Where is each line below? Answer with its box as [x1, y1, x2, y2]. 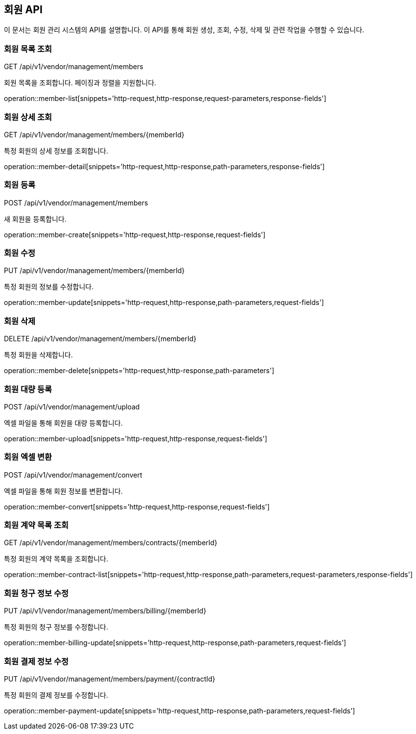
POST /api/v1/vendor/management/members [4, 198, 148, 207]
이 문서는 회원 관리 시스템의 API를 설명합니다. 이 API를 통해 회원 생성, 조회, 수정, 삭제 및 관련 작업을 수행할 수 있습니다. [4, 25, 365, 34]
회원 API [4, 3, 43, 16]
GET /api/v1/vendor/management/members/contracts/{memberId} [4, 538, 218, 547]
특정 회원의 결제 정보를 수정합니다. [4, 690, 108, 699]
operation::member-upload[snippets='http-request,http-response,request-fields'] [4, 434, 267, 443]
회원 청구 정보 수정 [4, 588, 69, 598]
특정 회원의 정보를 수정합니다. [4, 282, 94, 291]
